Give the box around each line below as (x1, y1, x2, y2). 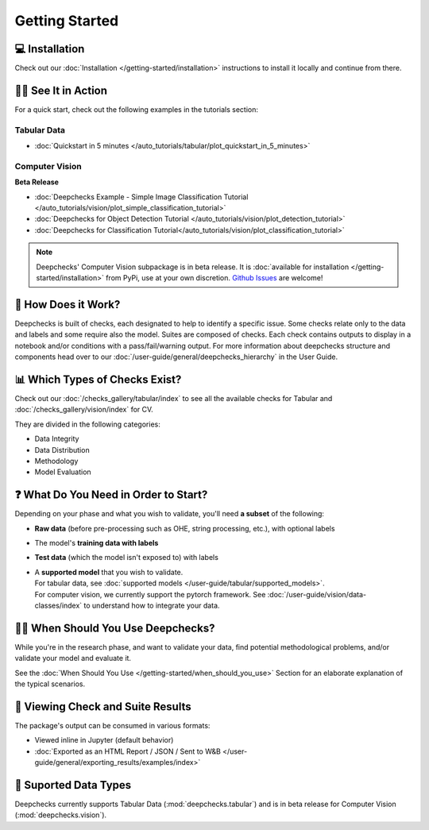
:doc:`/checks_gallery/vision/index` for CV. (14, 405, 154, 415)
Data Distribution (34, 445, 91, 454)
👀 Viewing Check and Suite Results (14, 700, 191, 713)
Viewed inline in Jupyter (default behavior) (34, 735, 174, 745)
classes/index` (34, 600, 83, 610)
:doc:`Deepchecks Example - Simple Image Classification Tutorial (34, 191, 249, 202)
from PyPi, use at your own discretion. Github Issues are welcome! (106, 272, 323, 282)
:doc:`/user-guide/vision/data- (267, 589, 367, 599)
